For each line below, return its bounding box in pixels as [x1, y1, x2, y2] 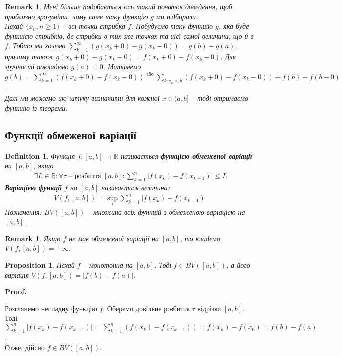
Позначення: [5, 206, 42, 217]
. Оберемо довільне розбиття [103, 303, 190, 313]
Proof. [5, 286, 27, 297]
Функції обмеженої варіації [5, 127, 137, 142]
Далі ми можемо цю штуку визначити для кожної [5, 93, 160, 103]
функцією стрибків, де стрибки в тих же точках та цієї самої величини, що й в [5, 30, 254, 41]
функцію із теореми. [5, 102, 68, 113]
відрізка [197, 303, 221, 313]
